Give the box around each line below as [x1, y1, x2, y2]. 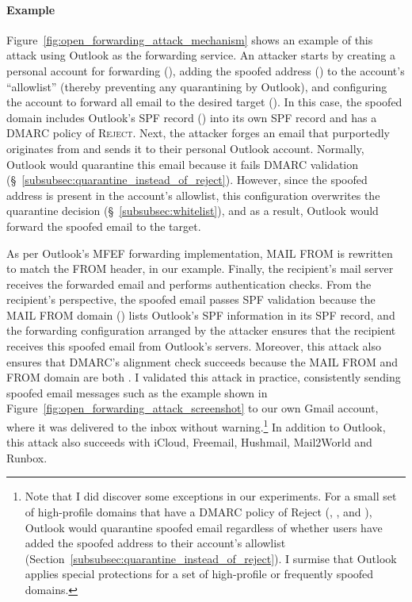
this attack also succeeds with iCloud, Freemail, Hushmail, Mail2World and [6, 434, 372, 451]
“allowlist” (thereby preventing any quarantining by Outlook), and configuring [6, 78, 387, 94]
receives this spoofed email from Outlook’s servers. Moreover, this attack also [6, 338, 381, 355]
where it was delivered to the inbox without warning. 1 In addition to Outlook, [6, 416, 386, 435]
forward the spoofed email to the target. [6, 217, 201, 234]
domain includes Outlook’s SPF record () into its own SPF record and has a [6, 109, 377, 125]
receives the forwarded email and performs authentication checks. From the [6, 275, 372, 292]
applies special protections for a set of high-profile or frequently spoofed [25, 566, 374, 582]
